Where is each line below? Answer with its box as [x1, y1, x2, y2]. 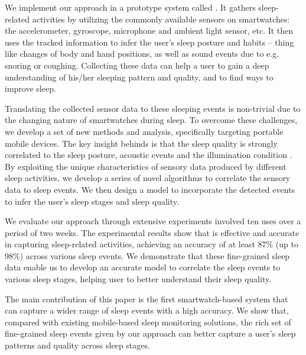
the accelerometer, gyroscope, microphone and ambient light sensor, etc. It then [5, 24, 294, 37]
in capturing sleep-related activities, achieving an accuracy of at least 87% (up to [5, 238, 298, 250]
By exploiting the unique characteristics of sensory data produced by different [5, 160, 287, 172]
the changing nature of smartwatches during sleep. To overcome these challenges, [5, 114, 298, 126]
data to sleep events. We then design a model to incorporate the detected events [5, 183, 295, 195]
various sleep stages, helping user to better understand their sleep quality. [5, 273, 272, 285]
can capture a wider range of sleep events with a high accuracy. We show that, [5, 304, 289, 317]
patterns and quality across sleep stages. [5, 339, 150, 351]
